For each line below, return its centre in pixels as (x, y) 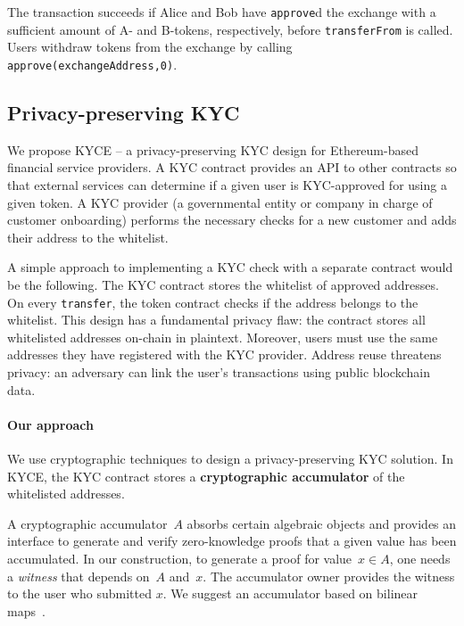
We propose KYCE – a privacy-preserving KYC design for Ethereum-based (213, 149)
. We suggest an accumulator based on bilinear (290, 593)
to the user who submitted (79, 593)
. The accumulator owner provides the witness (329, 576)
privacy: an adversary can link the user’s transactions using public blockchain (219, 371)
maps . (26, 610)
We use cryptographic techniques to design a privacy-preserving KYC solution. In (230, 458)
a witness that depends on (79, 576)
